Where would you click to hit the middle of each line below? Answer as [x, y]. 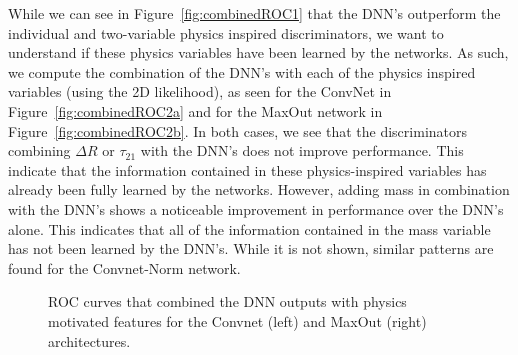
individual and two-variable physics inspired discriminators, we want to [226, 32]
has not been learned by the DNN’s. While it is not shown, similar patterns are [251, 248]
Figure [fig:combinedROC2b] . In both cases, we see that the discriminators [238, 130]
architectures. [89, 340]
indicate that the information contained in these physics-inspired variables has [247, 169]
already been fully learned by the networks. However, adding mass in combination [259, 189]
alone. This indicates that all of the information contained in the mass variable [249, 228]
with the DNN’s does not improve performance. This [302, 150]
